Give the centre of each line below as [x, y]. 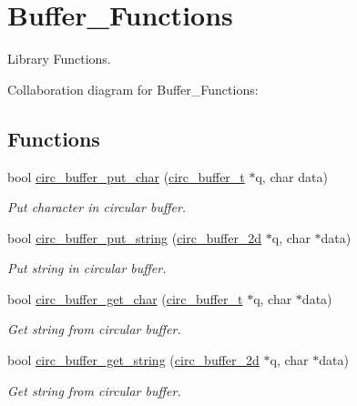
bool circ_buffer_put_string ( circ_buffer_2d [135, 237]
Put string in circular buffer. [87, 268]
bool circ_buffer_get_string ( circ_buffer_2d [133, 360]
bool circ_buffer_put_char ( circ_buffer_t [126, 176]
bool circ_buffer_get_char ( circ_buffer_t [125, 298]
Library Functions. [59, 59]
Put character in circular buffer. [97, 207]
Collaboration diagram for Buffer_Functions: [133, 89]
